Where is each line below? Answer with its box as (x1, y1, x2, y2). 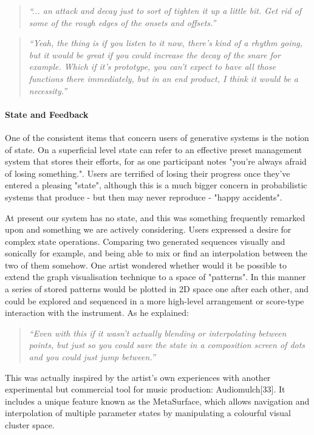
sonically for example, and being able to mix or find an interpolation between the (5, 247, 308, 259)
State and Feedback (5, 108, 89, 120)
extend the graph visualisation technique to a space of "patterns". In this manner (5, 270, 306, 283)
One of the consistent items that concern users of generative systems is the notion (5, 131, 309, 143)
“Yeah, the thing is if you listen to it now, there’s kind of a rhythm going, (29, 36, 303, 49)
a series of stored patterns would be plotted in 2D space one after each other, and (5, 283, 309, 295)
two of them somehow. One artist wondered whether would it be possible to (5, 258, 287, 271)
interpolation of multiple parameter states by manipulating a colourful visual (5, 406, 292, 419)
